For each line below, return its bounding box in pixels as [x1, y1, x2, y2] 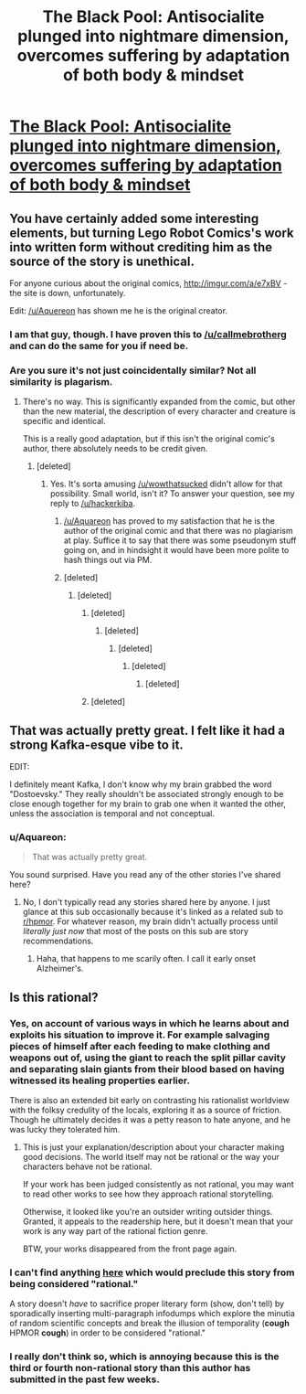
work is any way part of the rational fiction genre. [22, 1226, 208, 1237]
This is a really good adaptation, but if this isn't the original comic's [22, 433, 276, 444]
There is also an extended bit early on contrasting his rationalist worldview [9, 1095, 290, 1106]
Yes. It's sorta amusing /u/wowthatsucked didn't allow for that [49, 478, 283, 490]
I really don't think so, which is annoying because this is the [9, 1350, 280, 1363]
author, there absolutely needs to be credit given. [22, 443, 208, 454]
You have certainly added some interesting [9, 210, 259, 226]
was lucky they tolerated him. [9, 1124, 121, 1135]
